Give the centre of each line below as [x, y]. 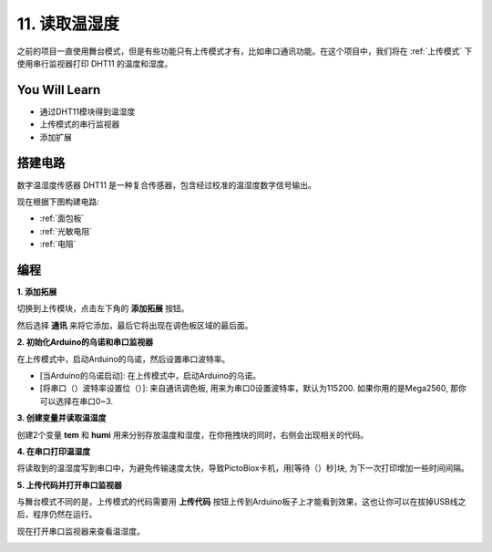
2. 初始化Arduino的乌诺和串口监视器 [85, 342]
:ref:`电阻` [58, 244]
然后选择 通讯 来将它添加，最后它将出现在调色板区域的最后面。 [135, 325]
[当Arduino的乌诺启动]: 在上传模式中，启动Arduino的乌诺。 [150, 375]
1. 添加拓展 [37, 292]
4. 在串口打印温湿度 [54, 451]
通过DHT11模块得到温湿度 [87, 111]
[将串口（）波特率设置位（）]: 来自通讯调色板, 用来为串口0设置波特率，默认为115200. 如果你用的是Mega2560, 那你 [253, 389]
